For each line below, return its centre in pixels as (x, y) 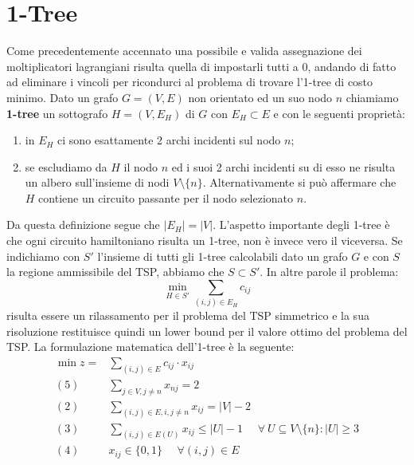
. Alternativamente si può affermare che (299, 182)
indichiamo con (43, 256)
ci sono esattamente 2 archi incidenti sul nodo (169, 140)
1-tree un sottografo (57, 113)
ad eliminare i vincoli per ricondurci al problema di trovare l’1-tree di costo (190, 82)
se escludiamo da (66, 166)
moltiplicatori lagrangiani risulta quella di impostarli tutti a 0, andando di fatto (201, 66)
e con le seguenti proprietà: (339, 113)
